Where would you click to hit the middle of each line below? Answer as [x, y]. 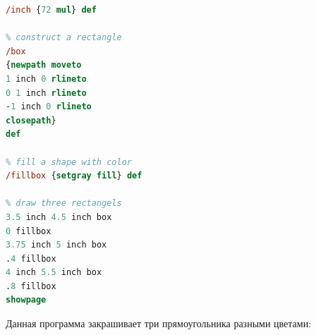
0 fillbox [29, 231]
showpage [26, 300]
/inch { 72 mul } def [51, 10]
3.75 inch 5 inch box [56, 245]
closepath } [31, 120]
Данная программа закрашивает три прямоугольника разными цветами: [159, 323]
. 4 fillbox [31, 258]
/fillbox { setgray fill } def [74, 176]
